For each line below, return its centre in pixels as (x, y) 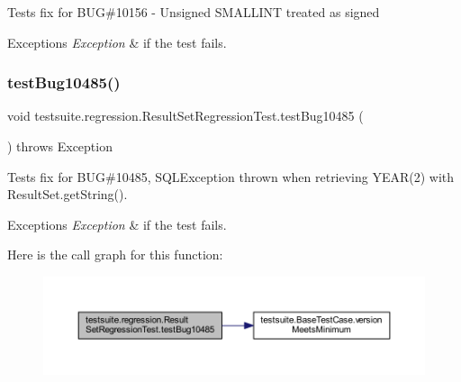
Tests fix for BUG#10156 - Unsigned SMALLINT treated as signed (194, 12)
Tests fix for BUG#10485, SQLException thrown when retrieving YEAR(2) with (231, 176)
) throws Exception (60, 146)
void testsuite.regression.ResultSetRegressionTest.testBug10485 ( (185, 116)
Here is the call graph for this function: (115, 255)
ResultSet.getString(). (68, 194)
